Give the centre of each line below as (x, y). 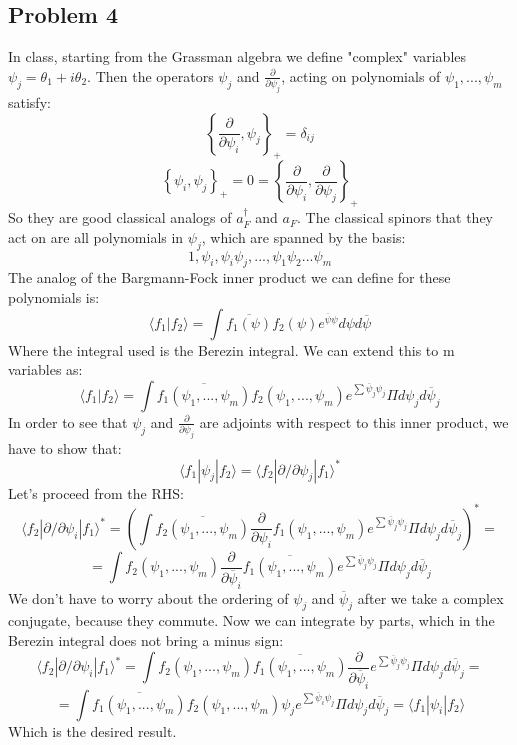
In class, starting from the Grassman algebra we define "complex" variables (237, 56)
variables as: (45, 369)
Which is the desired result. (92, 730)
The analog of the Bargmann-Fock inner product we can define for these (229, 277)
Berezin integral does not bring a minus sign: (146, 640)
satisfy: (29, 102)
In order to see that (68, 421)
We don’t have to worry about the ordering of (148, 597)
